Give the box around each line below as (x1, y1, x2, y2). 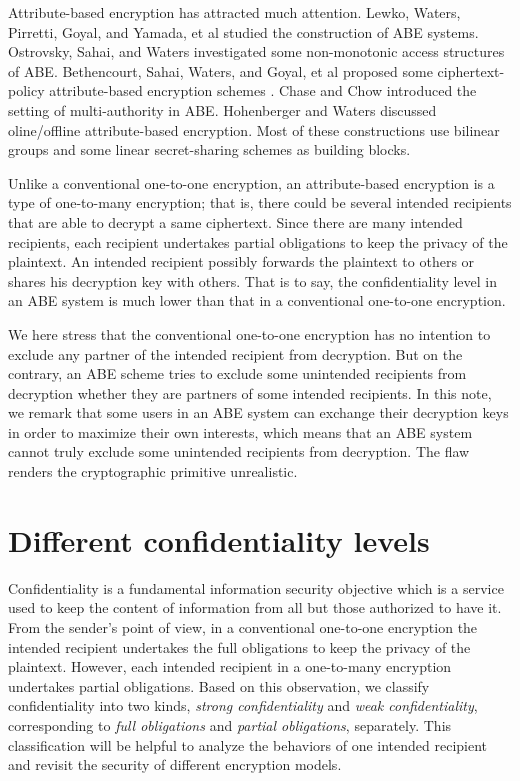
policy (8, 80, 45, 101)
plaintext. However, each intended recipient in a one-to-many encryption (8, 656, 452, 677)
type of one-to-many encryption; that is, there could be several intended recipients (8, 192, 512, 213)
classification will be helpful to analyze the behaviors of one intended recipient (8, 734, 488, 755)
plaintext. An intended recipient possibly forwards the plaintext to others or (8, 251, 475, 272)
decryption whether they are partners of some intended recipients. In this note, (8, 382, 492, 403)
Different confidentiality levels (8, 519, 430, 560)
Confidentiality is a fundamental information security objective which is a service (8, 577, 504, 598)
